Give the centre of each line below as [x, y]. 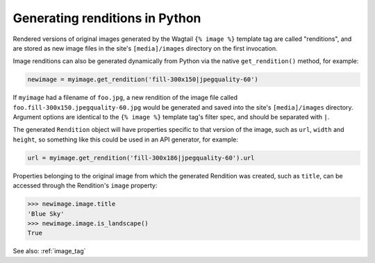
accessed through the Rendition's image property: [85, 186]
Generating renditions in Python [107, 18]
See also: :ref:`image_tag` [49, 251]
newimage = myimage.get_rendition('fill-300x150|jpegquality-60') [143, 79]
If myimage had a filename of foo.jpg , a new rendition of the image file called [125, 98]
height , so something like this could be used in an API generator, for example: [126, 139]
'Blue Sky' [46, 214]
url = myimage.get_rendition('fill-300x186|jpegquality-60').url [141, 158]
